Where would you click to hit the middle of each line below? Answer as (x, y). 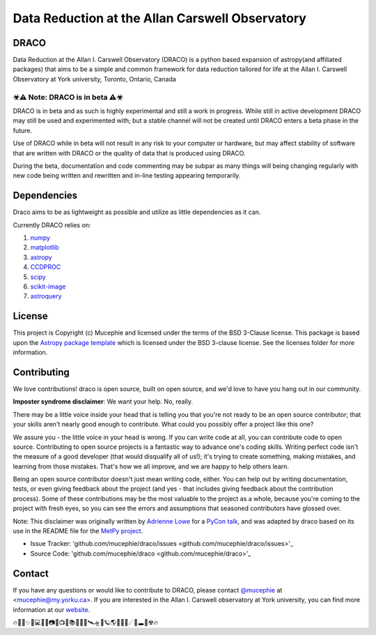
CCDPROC (46, 267)
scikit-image (48, 286)
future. (23, 130)
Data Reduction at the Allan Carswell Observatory (159, 18)
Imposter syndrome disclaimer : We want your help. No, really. (103, 401)
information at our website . (52, 609)
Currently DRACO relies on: (52, 225)
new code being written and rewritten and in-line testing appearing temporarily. (127, 176)
